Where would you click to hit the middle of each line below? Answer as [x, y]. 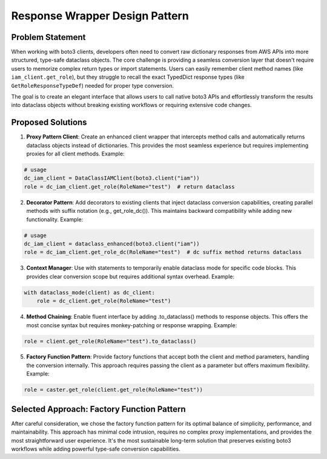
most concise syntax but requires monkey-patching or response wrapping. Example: [132, 325]
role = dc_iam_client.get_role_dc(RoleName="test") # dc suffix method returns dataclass [163, 252]
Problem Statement [48, 37]
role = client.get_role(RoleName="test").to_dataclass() [110, 341]
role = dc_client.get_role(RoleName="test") [104, 301]
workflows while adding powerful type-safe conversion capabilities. [96, 449]
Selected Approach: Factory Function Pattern [98, 409]
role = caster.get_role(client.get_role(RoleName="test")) [113, 390]
